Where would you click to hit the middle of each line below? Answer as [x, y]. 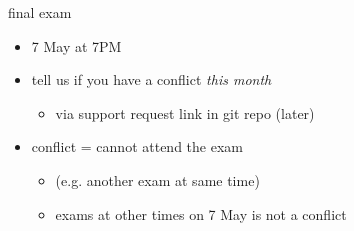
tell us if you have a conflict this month [151, 79]
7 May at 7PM [76, 45]
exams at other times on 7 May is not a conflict [201, 213]
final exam [40, 12]
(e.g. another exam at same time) [157, 179]
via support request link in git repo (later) [185, 112]
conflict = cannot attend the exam [137, 146]
